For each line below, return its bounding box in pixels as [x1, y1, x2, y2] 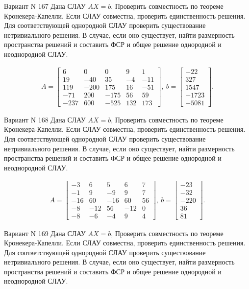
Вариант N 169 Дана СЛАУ [4, 228, 86, 238]
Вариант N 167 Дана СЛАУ [4, 1, 86, 11]
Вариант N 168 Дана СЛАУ [4, 114, 86, 124]
